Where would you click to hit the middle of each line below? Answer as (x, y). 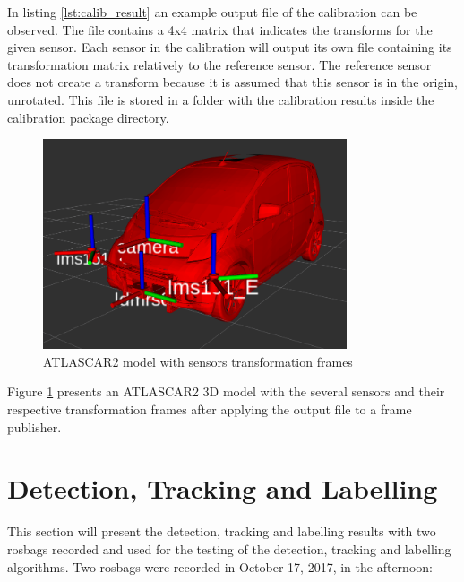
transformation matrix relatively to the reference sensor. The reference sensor (219, 64)
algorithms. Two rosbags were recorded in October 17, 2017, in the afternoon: (220, 566)
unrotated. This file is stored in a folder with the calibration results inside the (221, 99)
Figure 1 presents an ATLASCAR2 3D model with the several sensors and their (226, 391)
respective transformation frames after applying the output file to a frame (210, 409)
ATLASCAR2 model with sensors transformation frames (198, 361)
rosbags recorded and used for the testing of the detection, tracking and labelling (229, 548)
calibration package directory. (88, 117)
